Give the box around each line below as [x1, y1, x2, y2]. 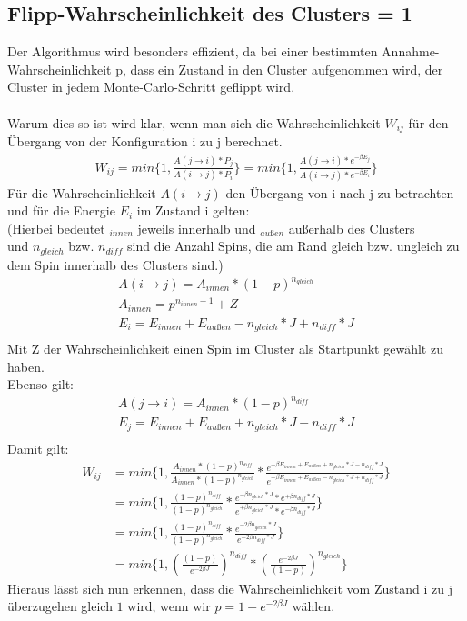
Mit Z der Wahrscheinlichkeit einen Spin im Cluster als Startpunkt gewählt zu [7, 339, 443, 358]
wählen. [292, 596, 335, 616]
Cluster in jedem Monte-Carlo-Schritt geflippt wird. [7, 77, 295, 96]
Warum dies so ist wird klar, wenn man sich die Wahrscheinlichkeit [7, 113, 381, 132]
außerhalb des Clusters [288, 218, 415, 237]
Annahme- [382, 42, 440, 61]
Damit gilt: [7, 438, 69, 457]
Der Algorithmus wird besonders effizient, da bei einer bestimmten [7, 42, 378, 61]
